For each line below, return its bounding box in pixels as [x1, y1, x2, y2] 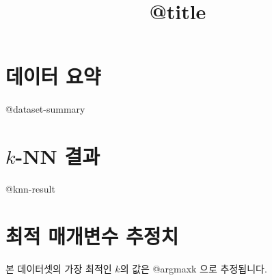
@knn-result [5, 182, 55, 196]
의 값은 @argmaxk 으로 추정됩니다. [120, 261, 267, 275]
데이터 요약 [5, 62, 101, 90]
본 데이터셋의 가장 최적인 [5, 261, 112, 275]
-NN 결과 [15, 142, 100, 170]
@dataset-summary [5, 102, 85, 116]
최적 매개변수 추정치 [5, 221, 179, 249]
